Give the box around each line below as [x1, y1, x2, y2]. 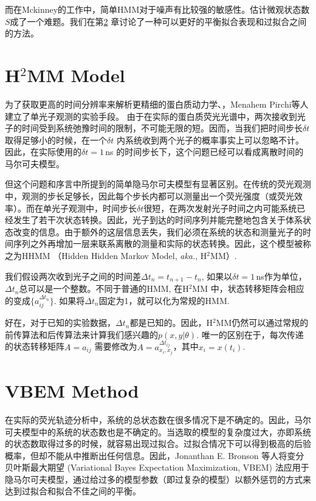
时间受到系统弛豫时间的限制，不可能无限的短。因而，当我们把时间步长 [21, 122, 303, 134]
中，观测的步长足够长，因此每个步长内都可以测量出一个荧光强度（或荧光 [5, 190, 294, 202]
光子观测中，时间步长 [51, 201, 137, 214]
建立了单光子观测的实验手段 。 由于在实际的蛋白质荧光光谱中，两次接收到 [5, 109, 297, 122]
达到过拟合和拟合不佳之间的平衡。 [5, 485, 141, 497]
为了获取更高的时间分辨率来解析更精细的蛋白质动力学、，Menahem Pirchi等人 [5, 97, 309, 110]
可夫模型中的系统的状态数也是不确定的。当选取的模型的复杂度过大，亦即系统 [5, 425, 311, 438]
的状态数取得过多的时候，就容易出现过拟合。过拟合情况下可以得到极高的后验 [5, 437, 311, 450]
